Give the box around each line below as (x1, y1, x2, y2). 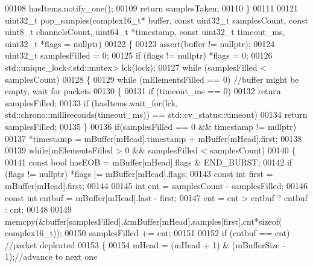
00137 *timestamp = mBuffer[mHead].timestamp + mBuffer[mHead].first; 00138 (5, 132, 302, 144)
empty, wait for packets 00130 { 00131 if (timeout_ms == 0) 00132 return (5, 85, 281, 97)
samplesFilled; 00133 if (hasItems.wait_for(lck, (5, 96, 178, 109)
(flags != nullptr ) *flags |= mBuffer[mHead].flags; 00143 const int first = (5, 167, 273, 180)
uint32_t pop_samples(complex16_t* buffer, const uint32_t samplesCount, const (5, 13, 308, 26)
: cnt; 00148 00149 (5, 203, 72, 216)
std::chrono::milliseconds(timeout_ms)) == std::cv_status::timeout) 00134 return (5, 108, 308, 121)
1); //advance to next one (5, 250, 98, 263)
